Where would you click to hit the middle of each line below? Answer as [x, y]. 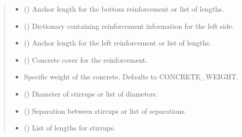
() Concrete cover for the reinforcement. [86, 59]
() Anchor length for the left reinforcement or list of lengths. [118, 43]
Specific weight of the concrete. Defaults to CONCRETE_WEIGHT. [131, 77]
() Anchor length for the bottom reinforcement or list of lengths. [124, 9]
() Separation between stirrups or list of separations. [105, 110]
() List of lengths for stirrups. [70, 128]
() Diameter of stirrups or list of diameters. [91, 93]
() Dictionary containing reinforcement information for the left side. [129, 26]
